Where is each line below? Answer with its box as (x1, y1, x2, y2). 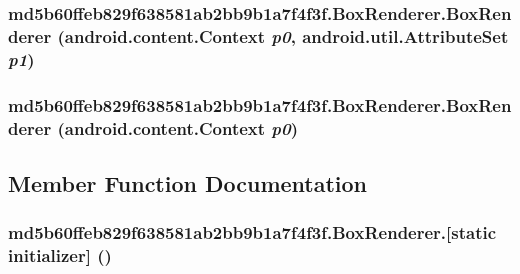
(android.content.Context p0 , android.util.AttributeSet (57, 23, 509, 48)
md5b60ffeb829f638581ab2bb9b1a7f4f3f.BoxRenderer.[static (8, 220, 497, 245)
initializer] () (8, 243, 112, 268)
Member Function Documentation (8, 167, 368, 198)
